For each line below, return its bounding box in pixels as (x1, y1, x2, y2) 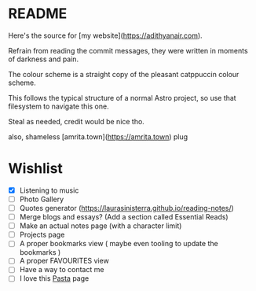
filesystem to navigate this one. (8, 101, 109, 111)
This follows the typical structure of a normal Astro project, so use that (8, 93, 237, 102)
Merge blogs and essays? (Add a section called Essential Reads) (19, 212, 229, 222)
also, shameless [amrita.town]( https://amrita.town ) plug (8, 131, 188, 142)
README (8, 5, 68, 23)
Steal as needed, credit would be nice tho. (8, 116, 145, 126)
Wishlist (8, 160, 63, 178)
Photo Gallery (19, 194, 64, 204)
